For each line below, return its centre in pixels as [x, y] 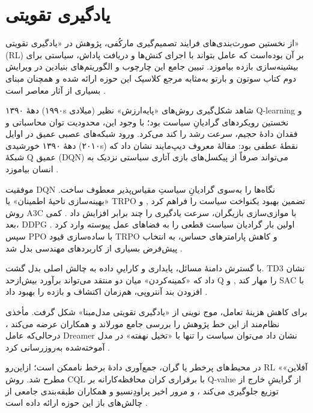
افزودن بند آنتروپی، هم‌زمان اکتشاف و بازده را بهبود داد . [107, 291]
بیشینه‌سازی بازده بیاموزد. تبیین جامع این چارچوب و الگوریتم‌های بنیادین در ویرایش [152, 66]
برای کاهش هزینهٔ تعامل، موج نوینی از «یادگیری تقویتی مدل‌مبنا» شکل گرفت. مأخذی [156, 312]
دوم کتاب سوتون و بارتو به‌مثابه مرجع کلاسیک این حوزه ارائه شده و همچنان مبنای [151, 78]
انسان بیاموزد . [32, 169]
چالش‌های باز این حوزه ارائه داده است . [77, 402]
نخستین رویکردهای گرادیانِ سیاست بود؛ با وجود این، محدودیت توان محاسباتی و [147, 122]
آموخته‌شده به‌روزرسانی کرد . [58, 347]
